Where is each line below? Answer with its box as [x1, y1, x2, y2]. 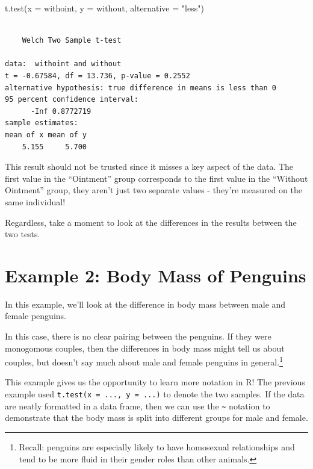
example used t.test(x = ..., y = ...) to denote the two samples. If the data [5, 388, 305, 400]
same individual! [5, 195, 66, 208]
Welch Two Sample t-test [22, 36, 122, 45]
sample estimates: [5, 119, 78, 128]
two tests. [5, 228, 40, 240]
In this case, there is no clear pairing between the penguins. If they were [5, 330, 271, 342]
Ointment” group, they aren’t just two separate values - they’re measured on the [5, 184, 302, 196]
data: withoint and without [5, 60, 122, 69]
